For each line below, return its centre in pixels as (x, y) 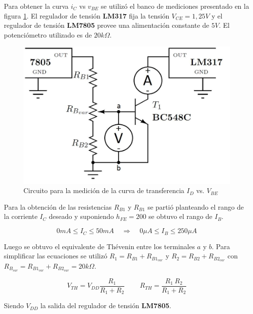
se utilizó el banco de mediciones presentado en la (175, 6)
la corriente (21, 216)
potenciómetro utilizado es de (48, 34)
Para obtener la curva (36, 6)
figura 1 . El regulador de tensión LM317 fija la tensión (87, 15)
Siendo (14, 305)
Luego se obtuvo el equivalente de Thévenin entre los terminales (99, 246)
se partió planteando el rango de (195, 206)
